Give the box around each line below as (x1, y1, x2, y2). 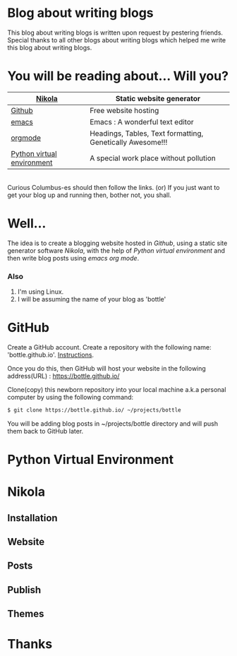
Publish (7, 584, 42, 596)
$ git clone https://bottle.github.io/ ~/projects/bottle (7, 407, 181, 414)
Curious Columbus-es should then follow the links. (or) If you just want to (7, 183, 220, 191)
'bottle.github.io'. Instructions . (7, 351, 94, 359)
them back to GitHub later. (7, 427, 84, 435)
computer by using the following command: (7, 393, 134, 402)
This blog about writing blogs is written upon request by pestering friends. (7, 28, 224, 37)
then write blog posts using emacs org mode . (7, 254, 140, 262)
